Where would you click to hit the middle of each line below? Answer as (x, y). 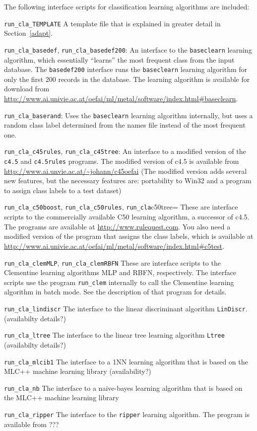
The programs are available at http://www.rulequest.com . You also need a (117, 226)
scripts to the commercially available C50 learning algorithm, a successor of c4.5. (127, 217)
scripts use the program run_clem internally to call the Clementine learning (119, 282)
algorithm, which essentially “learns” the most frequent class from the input (119, 59)
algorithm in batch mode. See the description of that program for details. (115, 292)
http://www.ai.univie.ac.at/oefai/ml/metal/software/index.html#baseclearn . (121, 98)
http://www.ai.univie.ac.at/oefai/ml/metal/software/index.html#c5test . (114, 246)
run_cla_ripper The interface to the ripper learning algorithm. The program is (127, 414)
